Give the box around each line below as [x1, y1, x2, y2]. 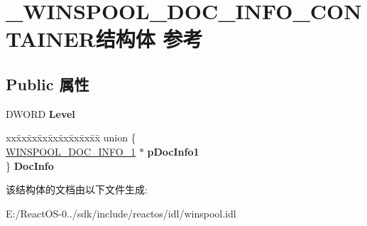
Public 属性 [6, 72, 89, 95]
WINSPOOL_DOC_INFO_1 [6, 144, 136, 158]
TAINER [6, 24, 96, 53]
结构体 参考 [95, 24, 203, 53]
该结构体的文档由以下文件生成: [6, 182, 148, 197]
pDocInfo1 [147, 144, 199, 158]
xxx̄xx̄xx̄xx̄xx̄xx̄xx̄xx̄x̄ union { [6, 130, 136, 145]
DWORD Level [6, 106, 75, 121]
